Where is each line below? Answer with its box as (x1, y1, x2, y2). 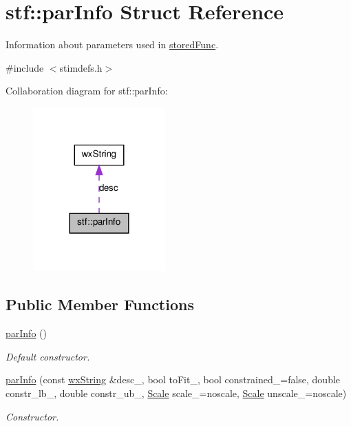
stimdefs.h (59, 60, 103, 74)
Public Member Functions (6, 294, 194, 315)
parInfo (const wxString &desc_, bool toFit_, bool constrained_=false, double (6, 372, 341, 387)
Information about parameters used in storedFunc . (6, 37, 219, 52)
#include (6, 60, 44, 74)
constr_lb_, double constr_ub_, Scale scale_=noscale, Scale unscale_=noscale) (6, 385, 347, 400)
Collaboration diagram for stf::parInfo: (6, 83, 168, 98)
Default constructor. (6, 349, 90, 363)
